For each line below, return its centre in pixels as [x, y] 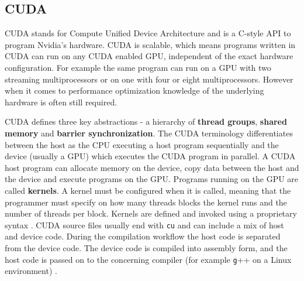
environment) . [31, 271]
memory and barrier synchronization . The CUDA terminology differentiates [149, 133]
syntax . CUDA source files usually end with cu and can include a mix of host [144, 225]
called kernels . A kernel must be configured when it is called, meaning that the [148, 190]
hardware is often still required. [61, 102]
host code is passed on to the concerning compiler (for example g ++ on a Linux [148, 259]
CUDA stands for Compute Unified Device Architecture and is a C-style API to [148, 33]
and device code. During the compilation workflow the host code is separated [143, 236]
